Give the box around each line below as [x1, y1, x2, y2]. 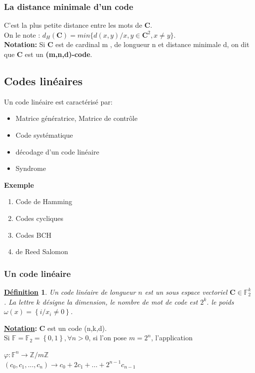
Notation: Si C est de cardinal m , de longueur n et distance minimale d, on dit [4, 39, 250, 50]
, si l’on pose [88, 332, 127, 343]
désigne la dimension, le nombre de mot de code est [42, 296, 198, 307]
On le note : [4, 29, 41, 40]
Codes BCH [15, 229, 51, 240]
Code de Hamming [15, 196, 73, 207]
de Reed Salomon [15, 246, 68, 257]
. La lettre [4, 296, 34, 307]
